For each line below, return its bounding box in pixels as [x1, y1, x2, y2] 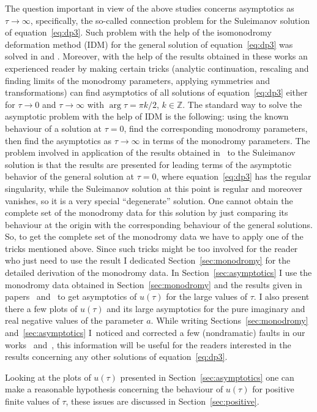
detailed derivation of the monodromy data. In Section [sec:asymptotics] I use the [5, 266, 312, 279]
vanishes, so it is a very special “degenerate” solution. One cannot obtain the [5, 194, 293, 207]
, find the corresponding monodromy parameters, [124, 121, 308, 134]
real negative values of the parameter [5, 314, 144, 327]
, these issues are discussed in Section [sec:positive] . [65, 395, 259, 407]
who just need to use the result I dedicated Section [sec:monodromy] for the [5, 254, 291, 267]
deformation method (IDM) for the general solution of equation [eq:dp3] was [5, 37, 293, 50]
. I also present [253, 290, 310, 303]
